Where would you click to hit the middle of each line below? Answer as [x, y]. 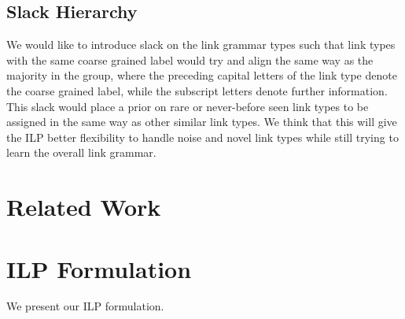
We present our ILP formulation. [85, 306]
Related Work [84, 207]
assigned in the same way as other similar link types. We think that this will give [202, 122]
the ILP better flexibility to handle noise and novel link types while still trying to [202, 137]
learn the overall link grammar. [81, 152]
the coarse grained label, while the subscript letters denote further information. [197, 90]
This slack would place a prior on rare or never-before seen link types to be [188, 106]
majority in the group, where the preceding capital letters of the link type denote [202, 75]
